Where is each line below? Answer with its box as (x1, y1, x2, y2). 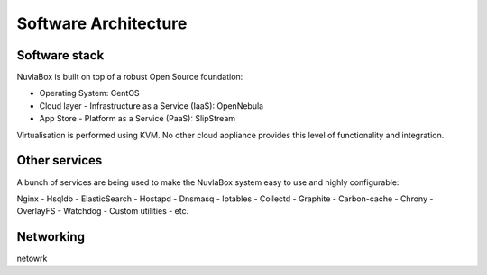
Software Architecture (16, 13, 188, 33)
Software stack (16, 48, 105, 63)
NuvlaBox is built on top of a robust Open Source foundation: (16, 72, 243, 83)
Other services (16, 153, 103, 168)
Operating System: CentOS (39, 88, 140, 99)
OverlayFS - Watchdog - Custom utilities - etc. (16, 206, 189, 217)
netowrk (16, 253, 48, 264)
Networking (16, 229, 86, 244)
